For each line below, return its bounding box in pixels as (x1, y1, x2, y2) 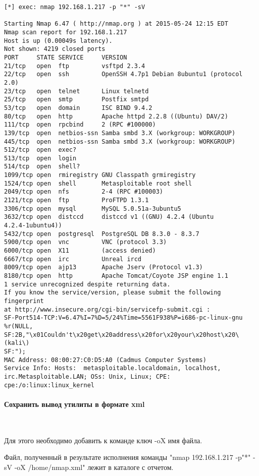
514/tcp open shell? (4, 163, 80, 170)
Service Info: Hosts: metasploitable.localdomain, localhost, (4, 365, 221, 372)
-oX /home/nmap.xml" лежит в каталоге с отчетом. (14, 461, 174, 472)
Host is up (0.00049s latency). (4, 37, 113, 44)
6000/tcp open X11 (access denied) (4, 247, 156, 255)
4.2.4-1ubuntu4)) (4, 222, 62, 229)
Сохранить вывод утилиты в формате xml (4, 398, 145, 409)
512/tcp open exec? (4, 146, 77, 154)
